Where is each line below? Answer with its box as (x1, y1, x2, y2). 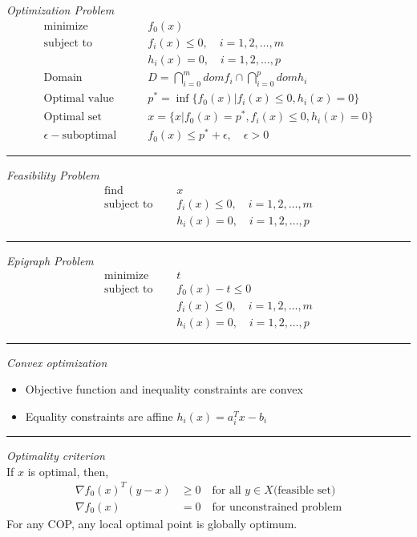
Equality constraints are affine (25, 407, 173, 424)
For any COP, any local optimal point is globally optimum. (6, 515, 298, 531)
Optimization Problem (6, 2, 115, 18)
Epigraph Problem (6, 252, 94, 269)
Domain (43, 72, 83, 84)
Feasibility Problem (6, 167, 99, 184)
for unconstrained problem (212, 501, 342, 513)
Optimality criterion (6, 447, 105, 464)
